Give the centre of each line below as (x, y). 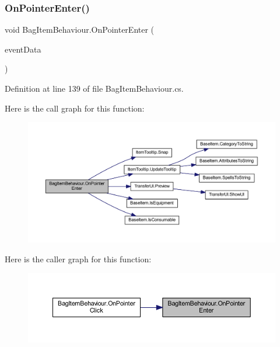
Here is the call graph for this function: (75, 108)
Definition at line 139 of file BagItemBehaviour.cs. (94, 88)
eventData (23, 49)
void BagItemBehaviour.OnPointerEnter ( (80, 30)
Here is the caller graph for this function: (78, 258)
